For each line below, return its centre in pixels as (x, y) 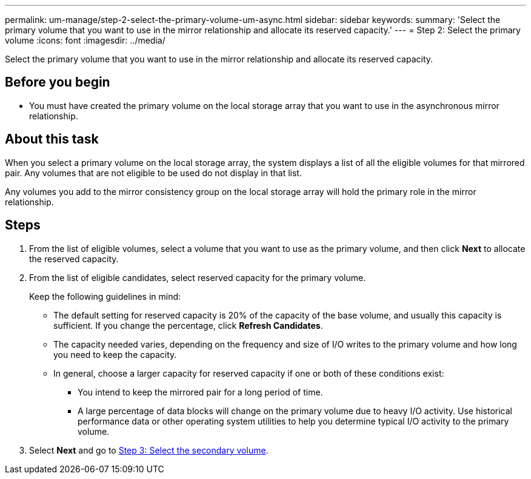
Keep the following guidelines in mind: (105, 296)
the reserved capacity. (74, 259)
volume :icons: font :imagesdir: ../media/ (85, 40)
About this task (52, 139)
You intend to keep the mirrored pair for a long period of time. (200, 392)
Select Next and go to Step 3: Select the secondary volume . (149, 450)
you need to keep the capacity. (115, 354)
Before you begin (58, 82)
